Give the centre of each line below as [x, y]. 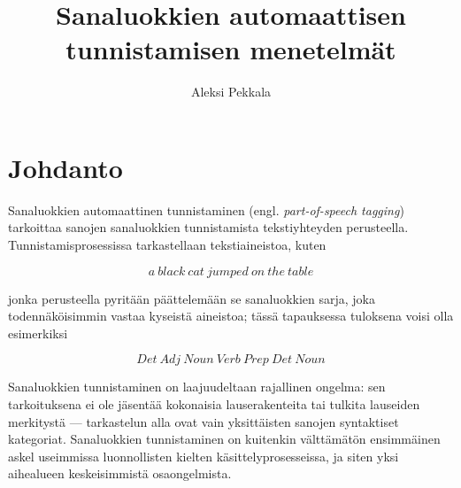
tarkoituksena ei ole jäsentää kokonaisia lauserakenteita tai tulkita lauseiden [214, 404]
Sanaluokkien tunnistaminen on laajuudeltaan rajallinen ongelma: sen [197, 387]
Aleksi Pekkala [231, 92]
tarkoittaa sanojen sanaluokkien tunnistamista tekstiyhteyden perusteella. [208, 227]
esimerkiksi [38, 333]
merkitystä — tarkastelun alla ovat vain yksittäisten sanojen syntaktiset [204, 421]
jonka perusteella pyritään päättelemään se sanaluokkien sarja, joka [192, 298]
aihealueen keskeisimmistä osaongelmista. [120, 473]
